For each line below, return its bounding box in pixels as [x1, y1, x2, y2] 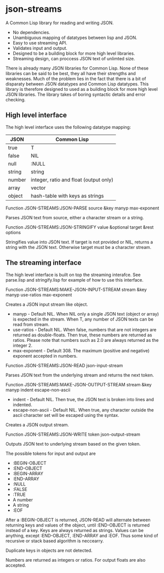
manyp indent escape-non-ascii [5, 387, 70, 393]
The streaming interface [5, 258, 82, 267]
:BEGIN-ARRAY [12, 470, 43, 476]
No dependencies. [12, 29, 51, 35]
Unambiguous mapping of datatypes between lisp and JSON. [12, 35, 137, 41]
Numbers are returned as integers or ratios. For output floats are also [5, 557, 146, 563]
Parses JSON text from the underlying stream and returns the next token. [5, 372, 154, 378]
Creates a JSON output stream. [5, 421, 69, 428]
